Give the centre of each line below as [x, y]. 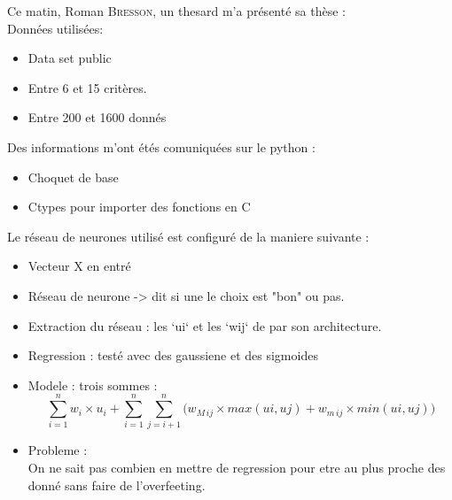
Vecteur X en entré [79, 266]
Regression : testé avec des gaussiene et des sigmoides [173, 355]
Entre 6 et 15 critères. [87, 87]
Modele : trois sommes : [93, 385]
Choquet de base [73, 177]
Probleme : [58, 450]
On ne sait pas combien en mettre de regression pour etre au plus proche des [237, 468]
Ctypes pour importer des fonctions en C [139, 207]
